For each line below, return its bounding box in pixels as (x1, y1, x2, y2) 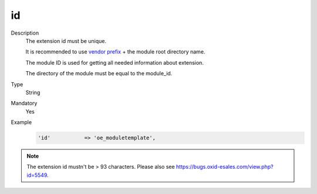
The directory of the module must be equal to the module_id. (25, 70, 173, 77)
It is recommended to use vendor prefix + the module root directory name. (25, 48, 205, 55)
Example (11, 119, 32, 126)
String (25, 89, 41, 96)
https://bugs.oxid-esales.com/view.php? (176, 163, 274, 170)
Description (11, 29, 39, 36)
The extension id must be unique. (25, 37, 107, 44)
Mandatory (11, 100, 38, 107)
